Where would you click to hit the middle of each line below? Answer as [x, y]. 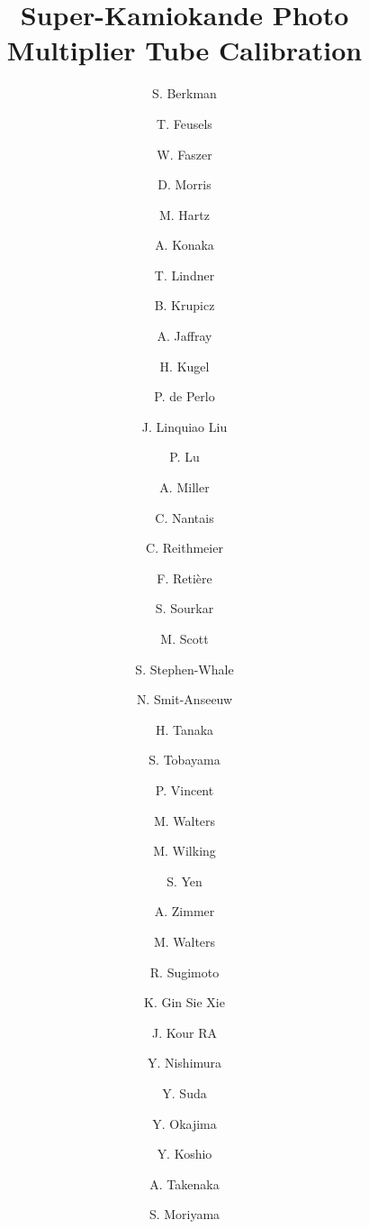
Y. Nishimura [184, 1063]
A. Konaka [184, 245]
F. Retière [184, 578]
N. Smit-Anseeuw [184, 699]
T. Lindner [184, 275]
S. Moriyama [184, 1214]
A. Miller [184, 487]
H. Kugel [184, 366]
